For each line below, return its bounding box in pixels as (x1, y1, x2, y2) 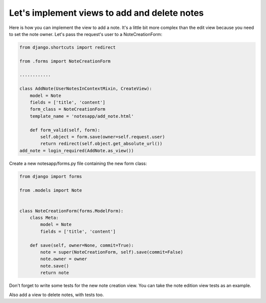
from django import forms (19, 174, 82, 179)
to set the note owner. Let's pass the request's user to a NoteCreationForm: (9, 31, 163, 37)
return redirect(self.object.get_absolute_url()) (40, 141, 163, 147)
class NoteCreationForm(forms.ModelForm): (19, 208, 124, 213)
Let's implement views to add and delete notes (9, 7, 204, 18)
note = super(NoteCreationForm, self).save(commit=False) (40, 249, 183, 255)
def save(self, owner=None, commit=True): (30, 242, 134, 248)
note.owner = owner (40, 256, 87, 262)
